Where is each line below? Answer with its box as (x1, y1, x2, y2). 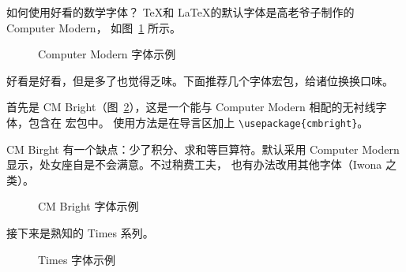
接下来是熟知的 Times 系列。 (6, 225, 154, 240)
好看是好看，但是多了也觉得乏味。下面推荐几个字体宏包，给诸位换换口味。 (6, 72, 393, 88)
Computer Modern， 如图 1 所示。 (6, 19, 181, 35)
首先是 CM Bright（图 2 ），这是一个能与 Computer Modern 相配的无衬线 (6, 99, 376, 115)
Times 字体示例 (38, 251, 116, 267)
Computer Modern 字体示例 (38, 46, 176, 62)
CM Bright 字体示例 (38, 198, 139, 214)
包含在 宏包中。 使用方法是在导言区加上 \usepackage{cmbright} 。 (28, 114, 369, 130)
